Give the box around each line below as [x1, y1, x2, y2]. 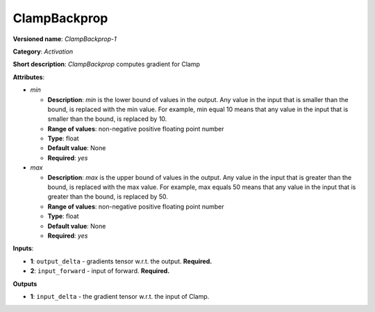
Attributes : [12, 73, 45, 81]
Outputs [12, 279, 37, 288]
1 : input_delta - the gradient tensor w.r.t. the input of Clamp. [30, 292, 210, 300]
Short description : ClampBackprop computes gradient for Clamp [12, 60, 201, 69]
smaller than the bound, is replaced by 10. [47, 115, 167, 123]
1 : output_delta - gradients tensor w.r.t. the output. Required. [30, 257, 212, 265]
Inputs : [12, 244, 34, 253]
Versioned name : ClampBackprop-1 [12, 35, 117, 43]
